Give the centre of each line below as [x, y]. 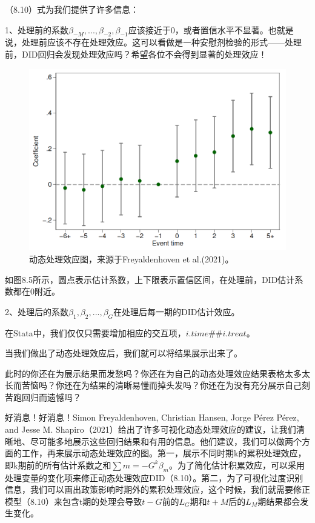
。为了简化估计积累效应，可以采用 [237, 465]
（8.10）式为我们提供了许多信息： [72, 9]
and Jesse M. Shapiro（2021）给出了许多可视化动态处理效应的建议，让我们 [151, 429]
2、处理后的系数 [37, 311]
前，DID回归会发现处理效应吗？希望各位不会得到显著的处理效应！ [136, 54]
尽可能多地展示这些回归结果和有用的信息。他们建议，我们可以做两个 [166, 441]
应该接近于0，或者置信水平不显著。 [198, 29]
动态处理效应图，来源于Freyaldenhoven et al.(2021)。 [131, 258]
